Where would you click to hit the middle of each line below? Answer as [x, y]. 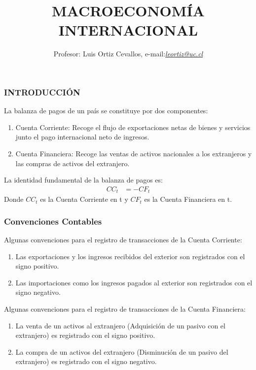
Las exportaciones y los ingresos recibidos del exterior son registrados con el [130, 256]
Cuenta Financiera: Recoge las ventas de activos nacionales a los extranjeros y [134, 153]
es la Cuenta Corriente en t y [84, 199]
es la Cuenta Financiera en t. [188, 199]
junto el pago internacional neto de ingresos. [82, 137]
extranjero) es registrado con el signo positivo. [85, 335]
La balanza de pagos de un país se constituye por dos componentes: [106, 111]
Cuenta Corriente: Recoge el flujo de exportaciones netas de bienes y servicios [133, 127]
